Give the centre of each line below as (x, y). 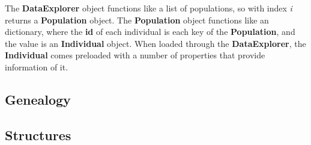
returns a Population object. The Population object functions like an (137, 20)
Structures (38, 134)
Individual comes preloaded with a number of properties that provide (135, 55)
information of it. (37, 66)
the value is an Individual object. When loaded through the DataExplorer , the (155, 43)
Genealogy (38, 99)
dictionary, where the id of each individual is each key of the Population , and (150, 32)
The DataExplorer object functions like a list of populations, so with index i (149, 8)
